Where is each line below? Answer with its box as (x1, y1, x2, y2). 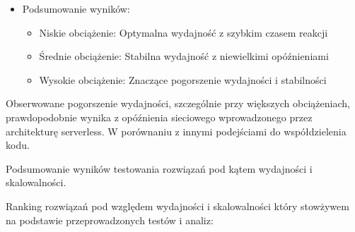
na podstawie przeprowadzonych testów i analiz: (6, 212, 214, 227)
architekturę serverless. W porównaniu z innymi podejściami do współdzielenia (6, 123, 347, 138)
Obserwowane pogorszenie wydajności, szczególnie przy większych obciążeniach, (6, 96, 350, 111)
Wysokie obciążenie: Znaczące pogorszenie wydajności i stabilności (39, 72, 327, 87)
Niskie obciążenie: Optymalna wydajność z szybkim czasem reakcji (39, 25, 328, 39)
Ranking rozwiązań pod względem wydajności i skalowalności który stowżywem (6, 198, 349, 213)
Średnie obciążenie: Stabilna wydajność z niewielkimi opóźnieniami (39, 49, 329, 63)
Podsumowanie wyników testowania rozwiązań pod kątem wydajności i (6, 161, 313, 176)
